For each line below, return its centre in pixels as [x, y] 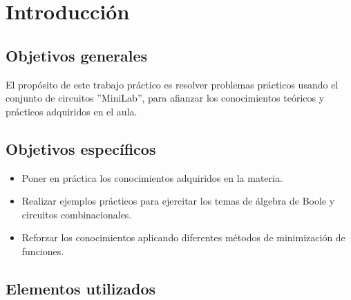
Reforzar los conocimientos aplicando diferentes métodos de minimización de [183, 237]
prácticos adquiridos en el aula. [72, 111]
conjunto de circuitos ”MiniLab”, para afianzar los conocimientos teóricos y [165, 98]
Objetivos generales [77, 55]
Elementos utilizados [81, 288]
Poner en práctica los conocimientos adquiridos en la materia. [152, 177]
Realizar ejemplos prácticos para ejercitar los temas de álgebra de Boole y [178, 201]
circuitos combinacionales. [77, 214]
